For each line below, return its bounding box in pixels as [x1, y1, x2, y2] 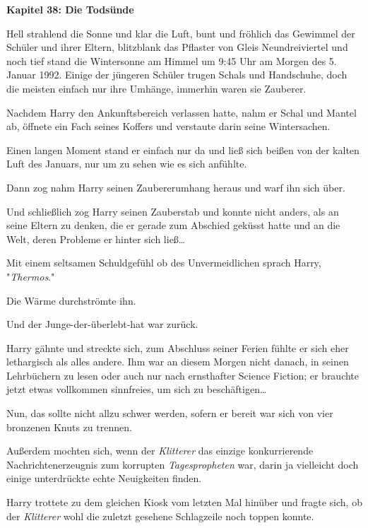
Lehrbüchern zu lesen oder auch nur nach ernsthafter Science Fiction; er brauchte [6, 368, 360, 382]
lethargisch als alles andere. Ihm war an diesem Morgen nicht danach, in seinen [6, 354, 349, 369]
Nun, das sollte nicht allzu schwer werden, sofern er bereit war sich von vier [6, 406, 333, 421]
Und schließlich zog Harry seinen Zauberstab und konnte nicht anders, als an [6, 204, 339, 218]
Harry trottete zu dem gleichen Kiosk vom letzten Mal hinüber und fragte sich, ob [6, 495, 362, 510]
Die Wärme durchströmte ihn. [6, 293, 136, 307]
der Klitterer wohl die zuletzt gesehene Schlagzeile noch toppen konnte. [6, 508, 314, 523]
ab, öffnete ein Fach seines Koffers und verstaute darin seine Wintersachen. [6, 119, 331, 134]
